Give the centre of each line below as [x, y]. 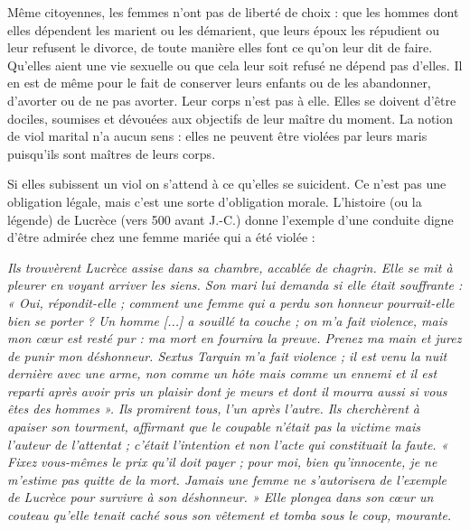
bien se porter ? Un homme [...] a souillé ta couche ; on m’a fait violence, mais [227, 320]
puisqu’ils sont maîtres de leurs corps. [112, 153]
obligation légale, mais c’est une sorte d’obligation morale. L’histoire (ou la [215, 201]
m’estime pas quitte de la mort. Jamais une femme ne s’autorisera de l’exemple [227, 479]
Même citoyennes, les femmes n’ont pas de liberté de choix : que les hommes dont [233, 12]
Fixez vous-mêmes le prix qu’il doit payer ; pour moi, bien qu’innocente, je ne [222, 462]
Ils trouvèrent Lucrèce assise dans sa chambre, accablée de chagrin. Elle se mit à [230, 267]
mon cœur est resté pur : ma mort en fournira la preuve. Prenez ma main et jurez [235, 338]
